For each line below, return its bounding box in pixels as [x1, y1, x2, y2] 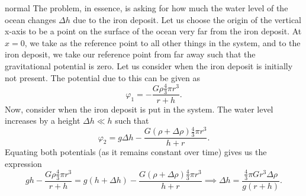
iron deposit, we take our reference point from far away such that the [5, 48, 256, 60]
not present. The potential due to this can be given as [5, 71, 201, 83]
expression [5, 157, 42, 169]
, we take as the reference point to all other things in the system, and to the [24, 36, 301, 49]
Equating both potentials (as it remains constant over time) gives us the [5, 146, 267, 158]
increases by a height [5, 114, 80, 127]
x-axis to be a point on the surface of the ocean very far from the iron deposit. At [5, 25, 302, 37]
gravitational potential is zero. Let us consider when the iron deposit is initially [5, 59, 293, 72]
